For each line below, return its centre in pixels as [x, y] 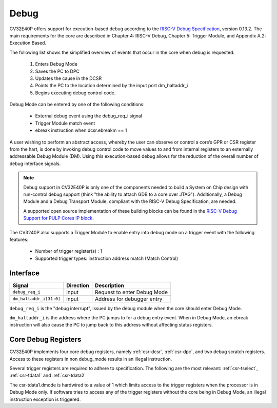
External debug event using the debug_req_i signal [89, 116]
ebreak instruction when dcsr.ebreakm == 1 [81, 130]
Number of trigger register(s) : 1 [69, 251]
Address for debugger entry [129, 299]
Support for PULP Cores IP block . [59, 218]
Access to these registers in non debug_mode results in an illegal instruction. [91, 359]
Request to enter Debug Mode [131, 292]
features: [19, 239]
